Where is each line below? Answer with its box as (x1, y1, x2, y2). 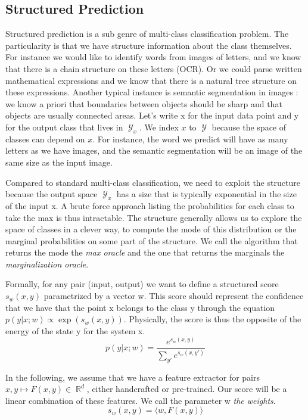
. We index (139, 120, 179, 133)
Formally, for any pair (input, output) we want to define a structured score (5, 278, 279, 290)
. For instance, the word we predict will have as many (92, 132, 288, 145)
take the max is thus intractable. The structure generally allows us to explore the (5, 211, 302, 223)
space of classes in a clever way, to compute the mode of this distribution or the (5, 223, 297, 235)
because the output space (5, 188, 98, 200)
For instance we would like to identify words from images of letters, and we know (5, 51, 301, 63)
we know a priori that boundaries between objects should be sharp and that (5, 97, 282, 110)
